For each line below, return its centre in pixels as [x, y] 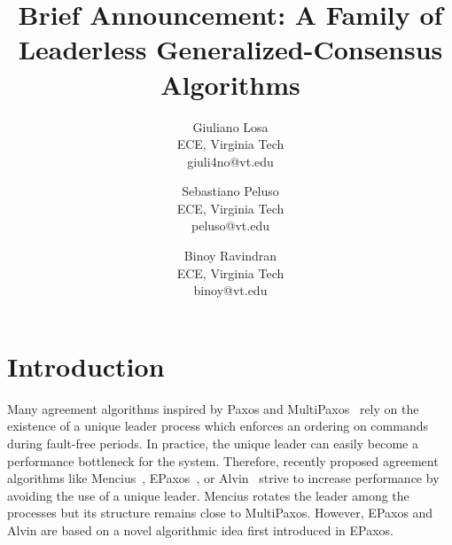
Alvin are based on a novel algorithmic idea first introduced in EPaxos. [200, 529]
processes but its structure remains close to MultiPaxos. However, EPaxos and [220, 513]
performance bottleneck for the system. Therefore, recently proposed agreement [223, 460]
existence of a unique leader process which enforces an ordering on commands [218, 426]
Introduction [86, 366]
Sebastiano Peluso [230, 191]
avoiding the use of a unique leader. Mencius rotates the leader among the [208, 495]
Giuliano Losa [230, 126]
